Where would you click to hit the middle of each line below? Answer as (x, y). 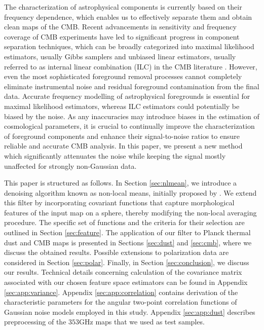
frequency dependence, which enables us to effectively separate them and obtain (128, 16)
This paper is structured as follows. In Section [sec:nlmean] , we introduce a (121, 183)
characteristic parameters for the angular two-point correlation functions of (121, 302)
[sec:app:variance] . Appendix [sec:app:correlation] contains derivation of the (121, 292)
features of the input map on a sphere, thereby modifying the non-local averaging (130, 212)
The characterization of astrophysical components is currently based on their (123, 7)
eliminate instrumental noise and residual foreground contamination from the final (132, 86)
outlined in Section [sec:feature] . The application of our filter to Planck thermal (127, 232)
